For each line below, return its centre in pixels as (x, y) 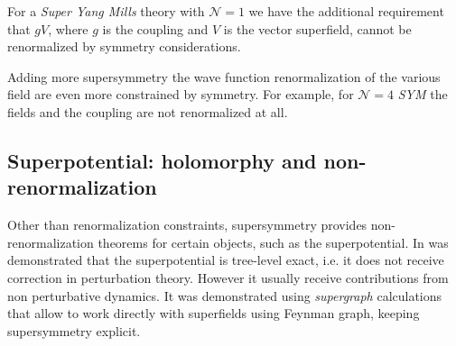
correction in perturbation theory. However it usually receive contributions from (228, 277)
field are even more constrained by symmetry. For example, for (181, 94)
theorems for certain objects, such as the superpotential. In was (273, 242)
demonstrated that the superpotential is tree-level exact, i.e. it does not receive (226, 260)
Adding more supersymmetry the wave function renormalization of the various (224, 76)
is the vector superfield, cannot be (317, 28)
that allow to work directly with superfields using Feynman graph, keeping (214, 313)
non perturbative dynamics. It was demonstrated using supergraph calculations (225, 295)
